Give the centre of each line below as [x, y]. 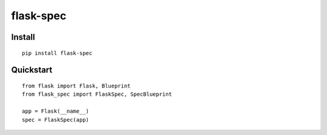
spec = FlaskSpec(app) [56, 120]
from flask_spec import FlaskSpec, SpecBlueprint [97, 94]
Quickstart [32, 70]
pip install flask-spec [57, 53]
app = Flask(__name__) [56, 111]
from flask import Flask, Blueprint [76, 86]
